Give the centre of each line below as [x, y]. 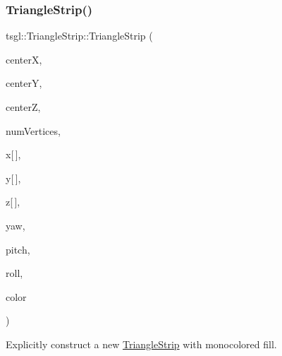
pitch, [18, 249]
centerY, [24, 83]
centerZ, [23, 107]
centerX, [24, 59]
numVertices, [33, 130]
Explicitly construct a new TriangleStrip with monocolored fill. [141, 344]
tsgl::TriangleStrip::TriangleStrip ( [79, 36]
